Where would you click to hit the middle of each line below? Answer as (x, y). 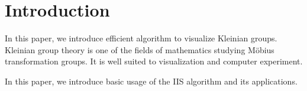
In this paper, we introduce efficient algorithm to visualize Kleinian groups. (141, 38)
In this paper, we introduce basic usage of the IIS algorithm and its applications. (151, 81)
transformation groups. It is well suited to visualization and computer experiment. (154, 61)
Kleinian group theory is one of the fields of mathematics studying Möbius (140, 49)
